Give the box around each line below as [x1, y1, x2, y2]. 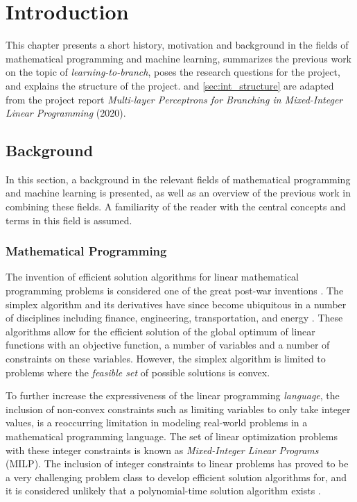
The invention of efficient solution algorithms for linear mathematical [6, 269, 299, 284]
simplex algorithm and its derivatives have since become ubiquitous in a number [6, 296, 347, 311]
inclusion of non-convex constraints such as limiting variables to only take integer [6, 401, 351, 416]
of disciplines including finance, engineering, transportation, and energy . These [6, 310, 343, 325]
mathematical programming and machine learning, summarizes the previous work [6, 51, 352, 65]
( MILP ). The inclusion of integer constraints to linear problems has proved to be [6, 456, 349, 471]
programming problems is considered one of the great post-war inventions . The [6, 283, 344, 298]
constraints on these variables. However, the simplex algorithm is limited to [6, 351, 326, 366]
